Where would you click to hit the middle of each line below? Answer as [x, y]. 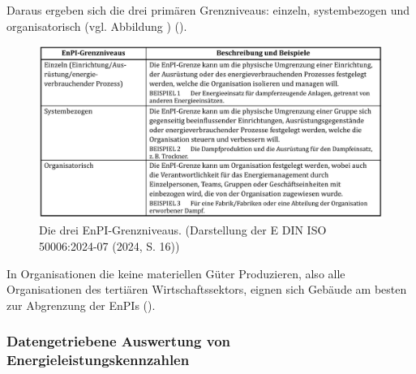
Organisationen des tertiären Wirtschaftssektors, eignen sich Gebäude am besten [207, 289]
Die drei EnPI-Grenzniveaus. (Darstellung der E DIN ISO [183, 230]
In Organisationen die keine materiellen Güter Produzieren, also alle [176, 273]
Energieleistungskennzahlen [98, 360]
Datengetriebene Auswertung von [119, 341]
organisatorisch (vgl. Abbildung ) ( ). [97, 26]
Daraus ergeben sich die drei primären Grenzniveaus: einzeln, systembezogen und [208, 10]
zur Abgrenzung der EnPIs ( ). [81, 305]
